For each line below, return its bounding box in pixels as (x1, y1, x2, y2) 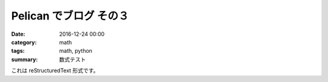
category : (11, 38, 37, 46)
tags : (11, 47, 25, 55)
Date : (11, 30, 26, 38)
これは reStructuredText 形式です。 (11, 67, 99, 74)
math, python (59, 47, 92, 55)
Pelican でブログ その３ (11, 9, 129, 22)
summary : (11, 55, 38, 63)
